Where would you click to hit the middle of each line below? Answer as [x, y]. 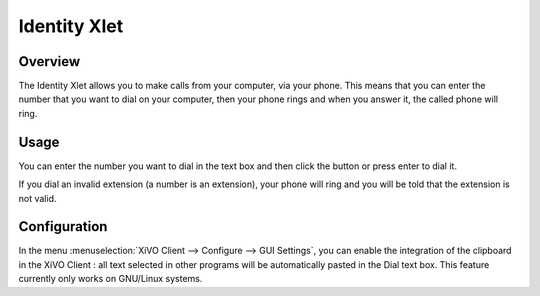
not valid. [37, 198]
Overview [49, 61]
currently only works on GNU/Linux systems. [110, 279]
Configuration [63, 226]
